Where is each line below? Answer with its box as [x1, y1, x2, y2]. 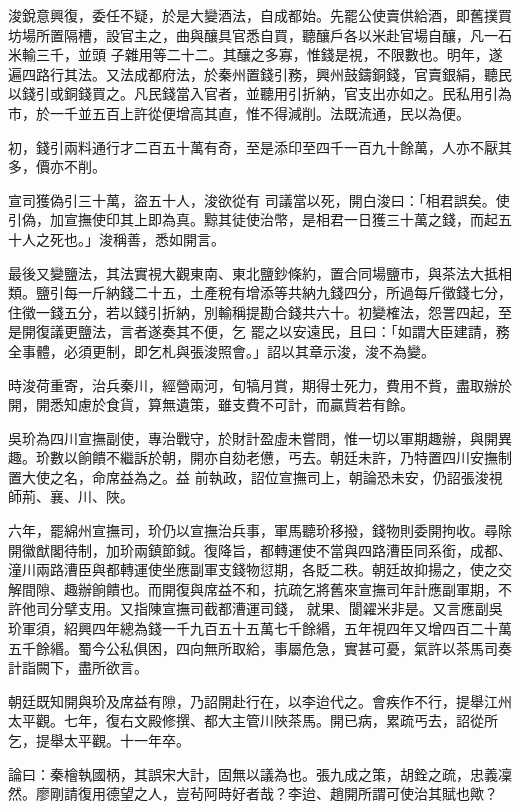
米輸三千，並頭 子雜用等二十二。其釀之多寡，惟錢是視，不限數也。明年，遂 [8, 44, 503, 65]
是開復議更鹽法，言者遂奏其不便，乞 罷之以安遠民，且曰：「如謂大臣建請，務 [8, 321, 510, 342]
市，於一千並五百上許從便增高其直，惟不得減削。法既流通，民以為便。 [8, 102, 470, 123]
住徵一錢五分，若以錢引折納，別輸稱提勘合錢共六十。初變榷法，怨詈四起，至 [8, 301, 512, 322]
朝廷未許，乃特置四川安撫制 [329, 447, 512, 468]
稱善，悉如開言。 [112, 228, 225, 249]
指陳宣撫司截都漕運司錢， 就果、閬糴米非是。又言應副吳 [133, 598, 503, 619]
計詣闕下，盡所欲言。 [8, 657, 148, 678]
